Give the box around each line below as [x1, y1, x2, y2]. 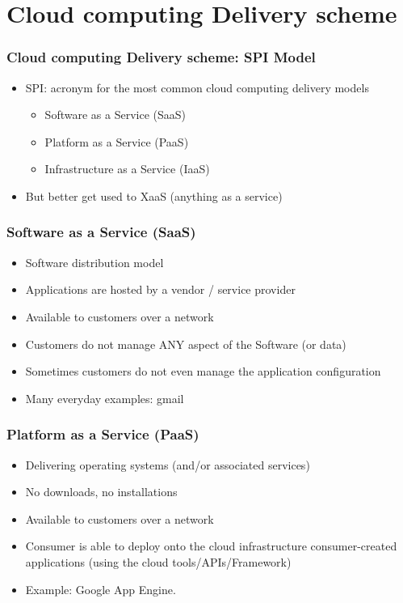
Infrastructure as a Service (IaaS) [44, 160, 210, 177]
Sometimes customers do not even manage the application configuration [25, 363, 381, 380]
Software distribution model [25, 253, 164, 270]
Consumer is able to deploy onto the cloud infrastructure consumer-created [25, 537, 397, 554]
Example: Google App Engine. [25, 580, 176, 597]
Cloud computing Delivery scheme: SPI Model [6, 47, 316, 67]
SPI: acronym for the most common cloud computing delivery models [25, 79, 369, 96]
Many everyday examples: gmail [25, 389, 184, 406]
